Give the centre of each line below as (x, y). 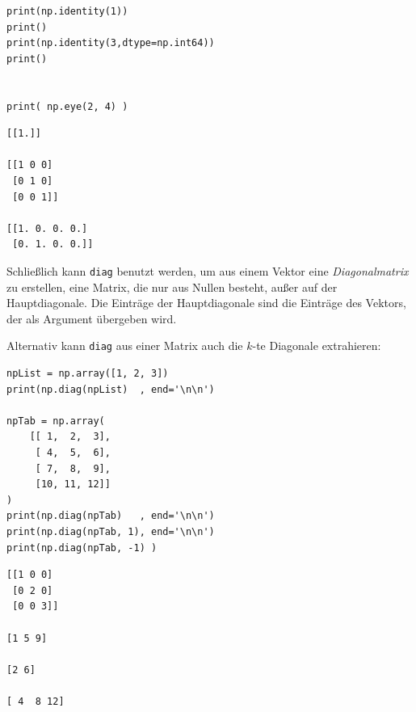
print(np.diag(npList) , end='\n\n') (111, 389)
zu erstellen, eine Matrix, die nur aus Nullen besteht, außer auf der (172, 286)
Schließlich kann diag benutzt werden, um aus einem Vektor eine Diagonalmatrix (208, 270)
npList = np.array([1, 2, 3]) (88, 373)
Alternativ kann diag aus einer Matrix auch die (125, 345)
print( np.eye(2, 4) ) (67, 106)
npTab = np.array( (56, 421)
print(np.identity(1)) (67, 11)
